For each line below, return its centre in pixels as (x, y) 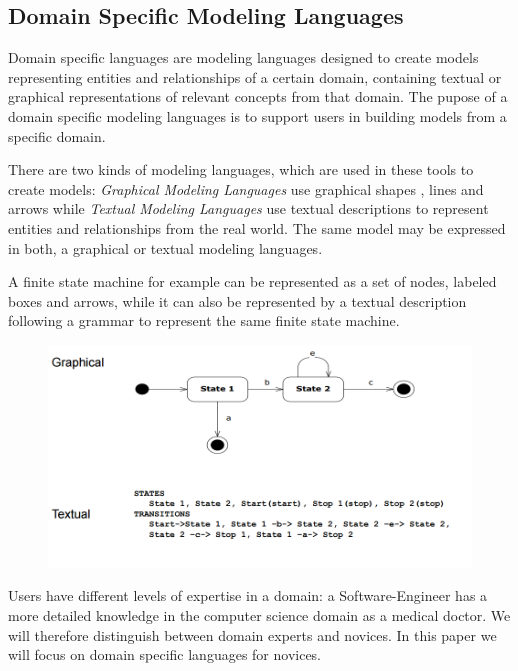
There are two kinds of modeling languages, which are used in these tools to (241, 169)
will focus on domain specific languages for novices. (165, 654)
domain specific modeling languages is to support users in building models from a (257, 115)
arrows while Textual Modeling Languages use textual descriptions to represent (248, 208)
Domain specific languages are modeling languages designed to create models (243, 57)
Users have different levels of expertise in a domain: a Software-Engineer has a (248, 595)
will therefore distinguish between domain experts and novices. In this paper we (252, 634)
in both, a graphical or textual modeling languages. (165, 247)
